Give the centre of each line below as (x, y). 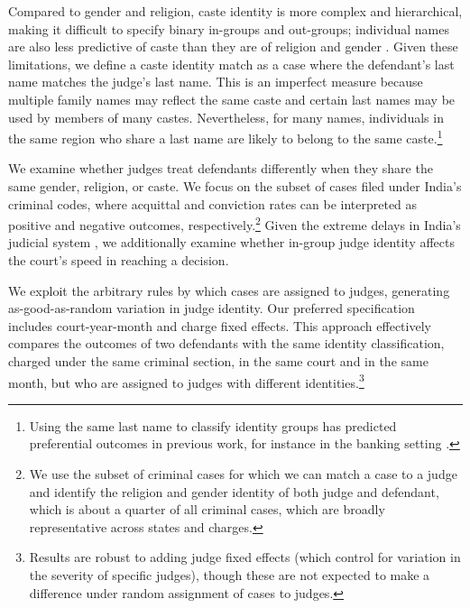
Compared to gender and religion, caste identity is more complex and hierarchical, (235, 11)
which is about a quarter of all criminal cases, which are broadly (207, 509)
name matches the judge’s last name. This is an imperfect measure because (216, 82)
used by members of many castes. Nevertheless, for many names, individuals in (226, 117)
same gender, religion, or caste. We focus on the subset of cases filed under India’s (235, 186)
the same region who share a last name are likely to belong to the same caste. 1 (226, 137)
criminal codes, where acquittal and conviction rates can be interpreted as (213, 203)
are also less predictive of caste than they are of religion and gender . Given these (233, 46)
